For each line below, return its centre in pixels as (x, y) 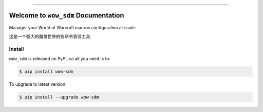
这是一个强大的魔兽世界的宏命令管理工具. (50, 36)
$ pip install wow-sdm (46, 72)
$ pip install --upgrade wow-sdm (59, 97)
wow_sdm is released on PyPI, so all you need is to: (60, 59)
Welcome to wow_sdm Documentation (66, 15)
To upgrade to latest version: (38, 84)
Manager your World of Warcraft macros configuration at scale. (73, 27)
